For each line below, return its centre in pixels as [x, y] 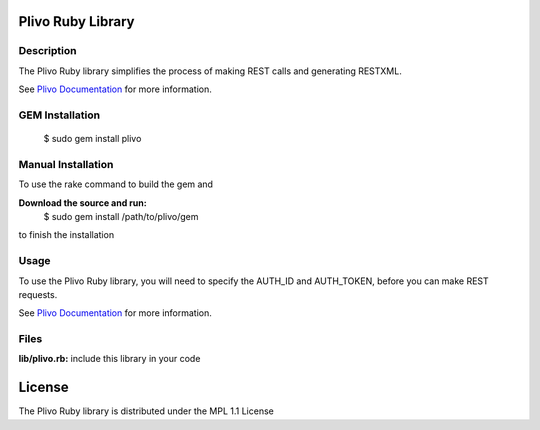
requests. [38, 294]
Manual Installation [66, 164]
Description [47, 51]
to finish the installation [66, 235]
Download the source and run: [82, 202]
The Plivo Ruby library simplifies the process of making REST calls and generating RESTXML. [210, 71]
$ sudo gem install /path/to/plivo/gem [121, 217]
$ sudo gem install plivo [92, 139]
